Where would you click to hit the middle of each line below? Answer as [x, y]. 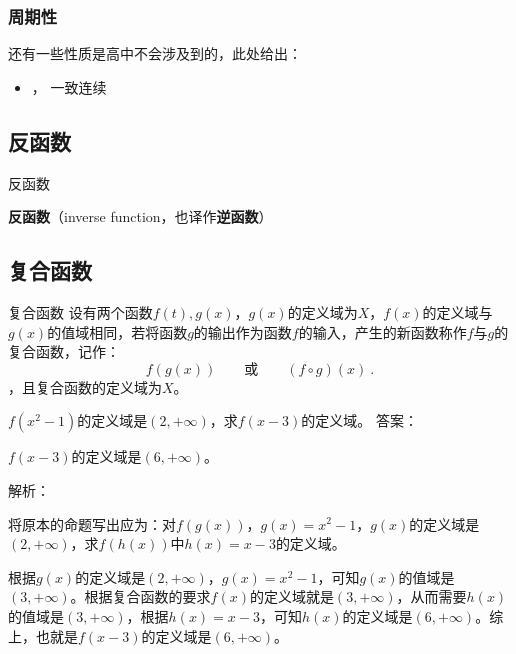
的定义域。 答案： [359, 420]
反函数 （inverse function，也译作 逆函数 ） [140, 216]
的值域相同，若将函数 [117, 331]
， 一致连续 [69, 86]
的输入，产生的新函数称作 [382, 331]
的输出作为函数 [242, 331]
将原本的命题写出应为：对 [92, 523]
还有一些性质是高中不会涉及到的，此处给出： [155, 53]
